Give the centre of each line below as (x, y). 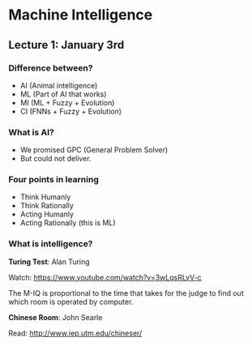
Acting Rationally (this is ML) (68, 223)
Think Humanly (45, 197)
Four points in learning (54, 180)
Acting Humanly (47, 214)
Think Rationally (47, 206)
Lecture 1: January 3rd (66, 45)
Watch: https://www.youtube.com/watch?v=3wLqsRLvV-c (105, 277)
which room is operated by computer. (71, 301)
